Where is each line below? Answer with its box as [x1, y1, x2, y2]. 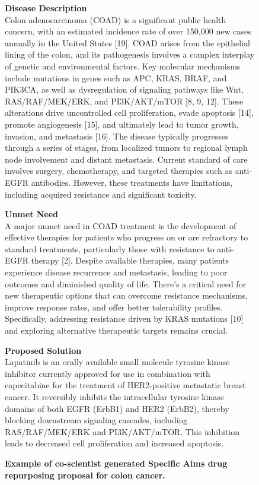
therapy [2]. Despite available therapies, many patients [31, 254, 229, 267]
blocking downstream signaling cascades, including [5, 414, 188, 426]
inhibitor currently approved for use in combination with [5, 367, 210, 379]
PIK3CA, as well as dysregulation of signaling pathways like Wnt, [5, 83, 244, 96]
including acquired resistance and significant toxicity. [5, 188, 197, 200]
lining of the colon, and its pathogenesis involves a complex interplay [5, 48, 255, 61]
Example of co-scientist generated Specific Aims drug [5, 457, 228, 469]
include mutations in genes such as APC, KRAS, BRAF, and [5, 71, 227, 84]
